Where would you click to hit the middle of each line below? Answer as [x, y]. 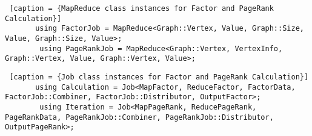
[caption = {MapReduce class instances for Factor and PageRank [141, 8]
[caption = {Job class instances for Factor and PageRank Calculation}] [159, 77]
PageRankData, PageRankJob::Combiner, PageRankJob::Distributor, [139, 117]
